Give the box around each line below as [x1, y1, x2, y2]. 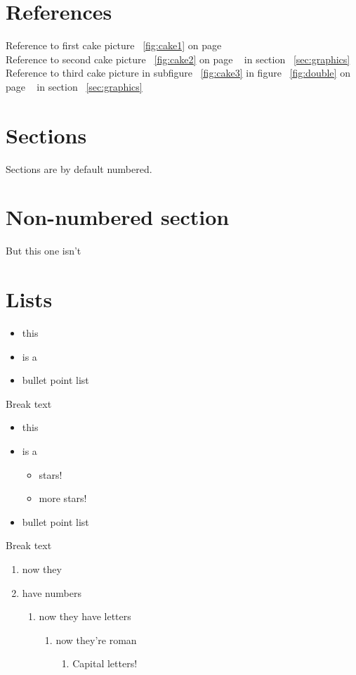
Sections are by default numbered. [6, 161, 152, 176]
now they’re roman [55, 632, 137, 647]
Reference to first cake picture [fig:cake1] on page [6, 38, 222, 53]
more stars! [39, 491, 87, 506]
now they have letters [39, 609, 131, 624]
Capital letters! [72, 656, 138, 671]
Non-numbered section [6, 202, 230, 231]
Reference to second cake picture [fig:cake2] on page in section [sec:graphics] [6, 51, 350, 66]
